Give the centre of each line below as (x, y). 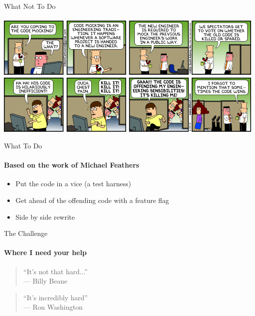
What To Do (23, 146)
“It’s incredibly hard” (55, 297)
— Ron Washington (53, 307)
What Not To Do (30, 6)
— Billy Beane (45, 281)
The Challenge (26, 233)
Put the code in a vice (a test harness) (73, 184)
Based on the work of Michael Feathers (72, 165)
